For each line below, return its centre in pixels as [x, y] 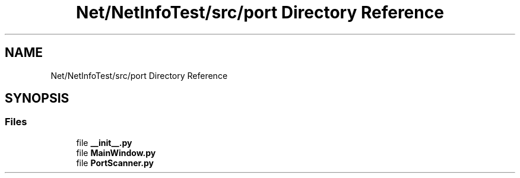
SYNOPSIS [37, 98]
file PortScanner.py [115, 163]
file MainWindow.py [116, 152]
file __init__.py [104, 142]
